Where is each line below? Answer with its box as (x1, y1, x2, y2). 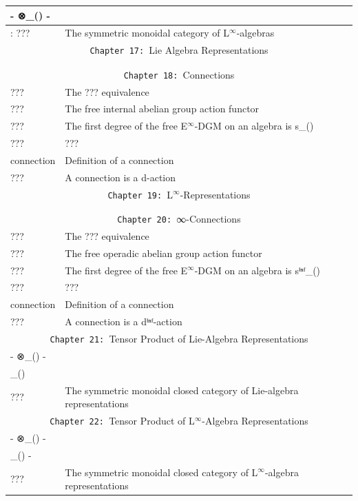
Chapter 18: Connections (123, 67, 235, 81)
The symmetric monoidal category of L (65, 25, 230, 40)
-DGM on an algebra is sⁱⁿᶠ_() (194, 263, 321, 277)
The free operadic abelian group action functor (65, 245, 262, 260)
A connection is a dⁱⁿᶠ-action (65, 314, 182, 329)
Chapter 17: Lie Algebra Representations (89, 43, 268, 57)
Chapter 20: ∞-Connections (117, 211, 241, 225)
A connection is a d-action (65, 170, 176, 184)
